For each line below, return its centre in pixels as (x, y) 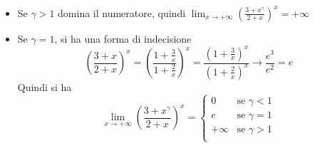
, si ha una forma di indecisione (123, 38)
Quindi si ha (45, 86)
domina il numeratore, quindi (122, 12)
